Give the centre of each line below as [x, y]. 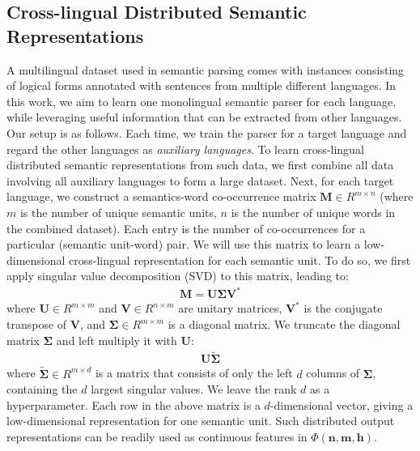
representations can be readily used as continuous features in [157, 437]
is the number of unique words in [313, 212]
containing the [42, 389]
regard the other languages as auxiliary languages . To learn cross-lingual [185, 149]
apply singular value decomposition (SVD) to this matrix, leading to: [178, 276]
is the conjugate [343, 308]
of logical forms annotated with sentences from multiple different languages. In [202, 85]
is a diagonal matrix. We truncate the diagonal [284, 324]
